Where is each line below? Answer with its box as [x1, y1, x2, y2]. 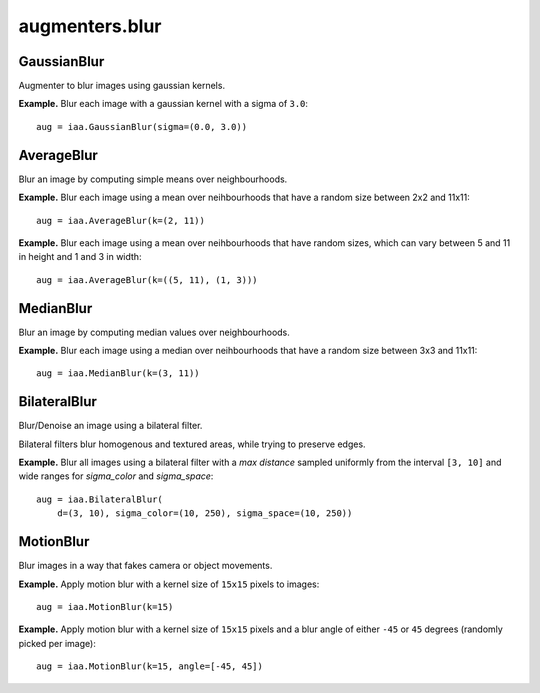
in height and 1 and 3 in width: [18, 251, 142, 263]
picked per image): [18, 637, 97, 649]
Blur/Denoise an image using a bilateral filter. [18, 420, 203, 432]
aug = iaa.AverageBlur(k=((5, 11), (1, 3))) [36, 274, 259, 285]
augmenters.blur [18, 15, 162, 37]
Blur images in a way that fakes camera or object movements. [18, 560, 273, 572]
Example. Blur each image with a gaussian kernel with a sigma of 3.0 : [18, 98, 309, 110]
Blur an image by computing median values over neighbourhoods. [18, 326, 290, 338]
